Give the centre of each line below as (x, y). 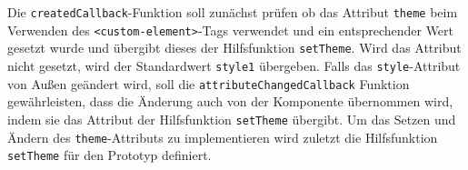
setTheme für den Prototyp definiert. (110, 155)
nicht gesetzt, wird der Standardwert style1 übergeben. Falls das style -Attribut (234, 65)
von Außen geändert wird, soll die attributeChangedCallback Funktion (209, 83)
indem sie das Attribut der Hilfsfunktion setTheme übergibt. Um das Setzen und (232, 119)
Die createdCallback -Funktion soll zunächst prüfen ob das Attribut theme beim (233, 12)
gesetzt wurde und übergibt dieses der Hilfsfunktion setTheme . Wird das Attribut (234, 48)
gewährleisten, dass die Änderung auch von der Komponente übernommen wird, (230, 101)
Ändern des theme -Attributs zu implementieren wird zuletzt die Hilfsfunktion (223, 137)
